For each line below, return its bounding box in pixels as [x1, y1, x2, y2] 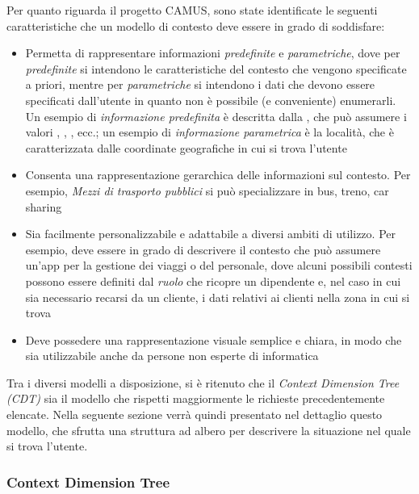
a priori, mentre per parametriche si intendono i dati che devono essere [25, 76, 375, 93]
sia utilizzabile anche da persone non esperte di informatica [25, 347, 319, 364]
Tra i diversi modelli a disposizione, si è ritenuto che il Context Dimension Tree [6, 374, 400, 391]
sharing [25, 198, 62, 215]
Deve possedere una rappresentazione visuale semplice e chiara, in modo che [25, 331, 402, 348]
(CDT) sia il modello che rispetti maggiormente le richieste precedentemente [6, 390, 385, 407]
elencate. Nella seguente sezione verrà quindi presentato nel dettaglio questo [6, 406, 383, 423]
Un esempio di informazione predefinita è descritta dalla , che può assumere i [25, 107, 407, 124]
